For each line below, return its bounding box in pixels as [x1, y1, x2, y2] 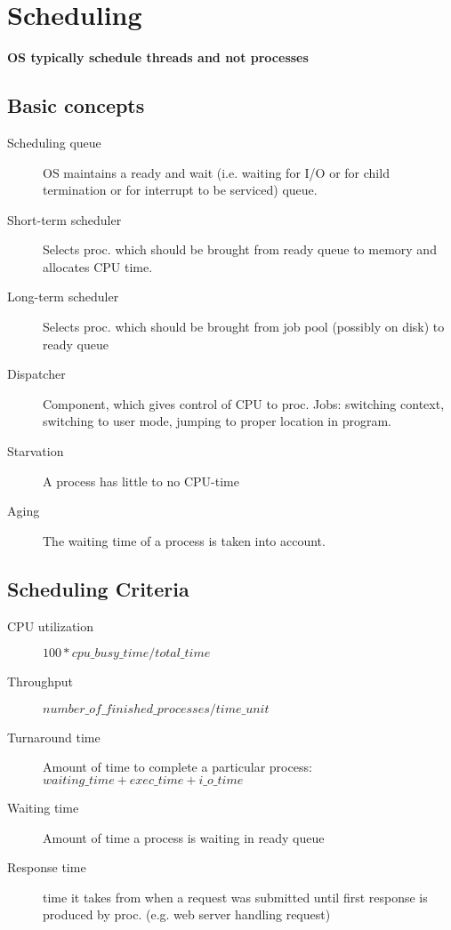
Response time [7, 858, 86, 877]
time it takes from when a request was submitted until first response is [43, 887, 428, 906]
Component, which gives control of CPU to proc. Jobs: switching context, [43, 394, 445, 413]
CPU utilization [7, 616, 94, 635]
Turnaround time [7, 727, 101, 746]
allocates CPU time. [43, 257, 153, 276]
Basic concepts [7, 92, 145, 119]
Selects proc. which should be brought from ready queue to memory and [43, 240, 437, 259]
